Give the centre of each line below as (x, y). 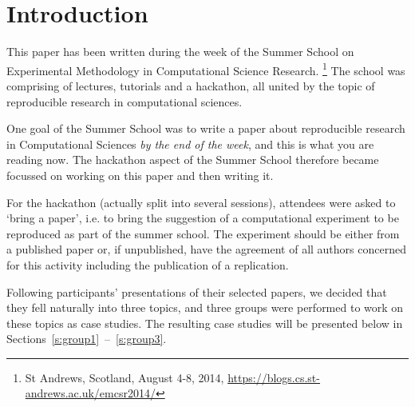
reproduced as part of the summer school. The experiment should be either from (203, 233)
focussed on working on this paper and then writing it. (140, 175)
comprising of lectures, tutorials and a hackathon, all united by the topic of (191, 85)
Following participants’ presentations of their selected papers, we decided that (197, 291)
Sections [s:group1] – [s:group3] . (87, 339)
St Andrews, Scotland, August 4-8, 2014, (125, 377)
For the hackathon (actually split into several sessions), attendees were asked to (201, 202)
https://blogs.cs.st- (274, 377)
